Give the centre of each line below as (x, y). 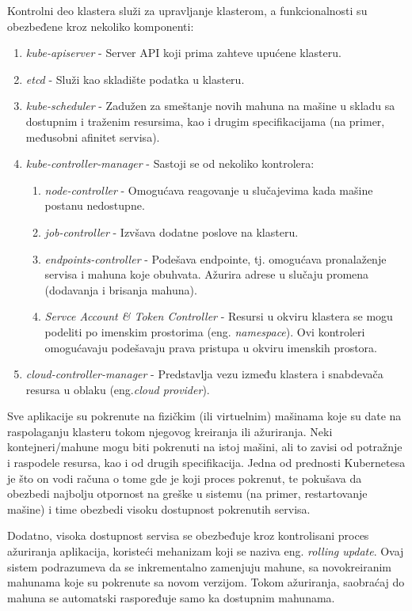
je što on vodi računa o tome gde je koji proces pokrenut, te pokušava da (185, 478)
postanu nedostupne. (95, 205)
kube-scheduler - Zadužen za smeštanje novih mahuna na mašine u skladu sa (210, 106)
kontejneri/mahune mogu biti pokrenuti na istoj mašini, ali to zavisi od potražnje (205, 447)
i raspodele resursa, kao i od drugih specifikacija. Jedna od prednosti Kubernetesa (206, 463)
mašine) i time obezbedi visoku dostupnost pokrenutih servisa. (159, 509)
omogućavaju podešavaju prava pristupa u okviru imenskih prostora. (211, 347)
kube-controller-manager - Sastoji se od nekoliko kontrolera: (170, 163)
